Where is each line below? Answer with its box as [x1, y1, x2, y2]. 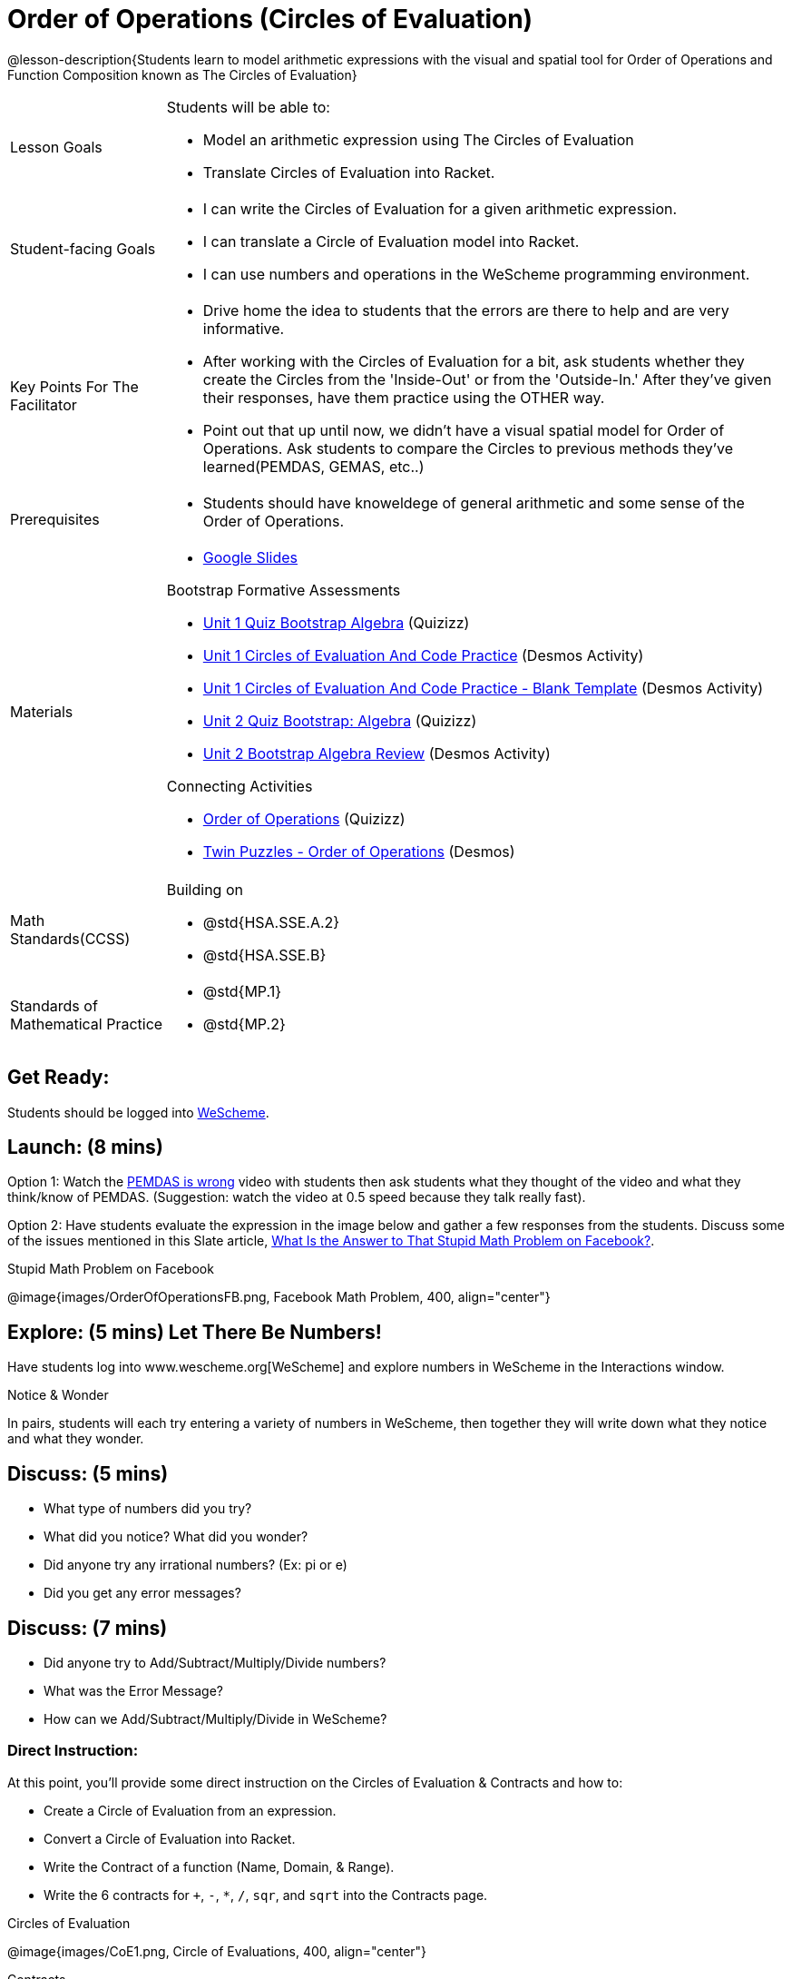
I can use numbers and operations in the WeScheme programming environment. [202, 264, 750, 283]
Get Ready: [7, 1066, 110, 1089]
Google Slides [202, 547, 298, 566]
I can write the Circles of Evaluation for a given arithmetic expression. [202, 199, 678, 218]
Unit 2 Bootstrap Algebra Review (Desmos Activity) [202, 743, 551, 763]
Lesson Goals [10, 137, 103, 156]
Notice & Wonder [7, 1387, 109, 1403]
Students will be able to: [166, 97, 330, 116]
